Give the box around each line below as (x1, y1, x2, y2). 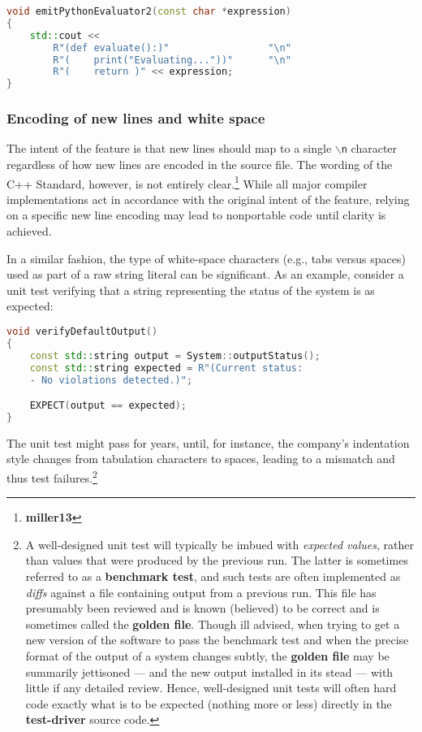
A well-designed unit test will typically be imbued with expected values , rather (25, 535, 414, 552)
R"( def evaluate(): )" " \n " (53, 41, 291, 54)
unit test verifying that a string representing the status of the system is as (6, 281, 375, 298)
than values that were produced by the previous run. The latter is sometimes (25, 552, 408, 569)
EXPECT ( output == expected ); (29, 400, 187, 412)
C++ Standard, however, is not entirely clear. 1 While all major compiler (6, 172, 368, 192)
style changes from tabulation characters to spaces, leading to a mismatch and (6, 450, 395, 467)
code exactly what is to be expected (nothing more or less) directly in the (25, 695, 392, 712)
